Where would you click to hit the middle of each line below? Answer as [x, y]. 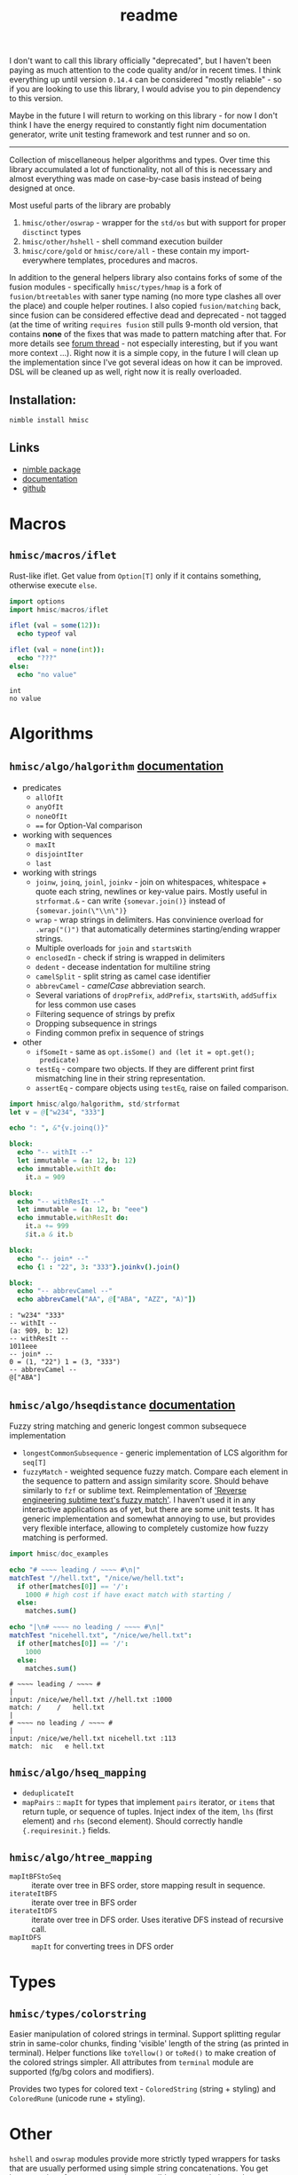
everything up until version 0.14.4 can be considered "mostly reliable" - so [145, 80]
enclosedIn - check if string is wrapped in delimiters [130, 957]
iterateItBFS [33, 1894]
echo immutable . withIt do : [67, 1169]
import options [37, 601]
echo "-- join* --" [53, 1258]
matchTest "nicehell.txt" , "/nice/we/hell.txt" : [101, 1635]
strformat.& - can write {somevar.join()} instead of [130, 901]
